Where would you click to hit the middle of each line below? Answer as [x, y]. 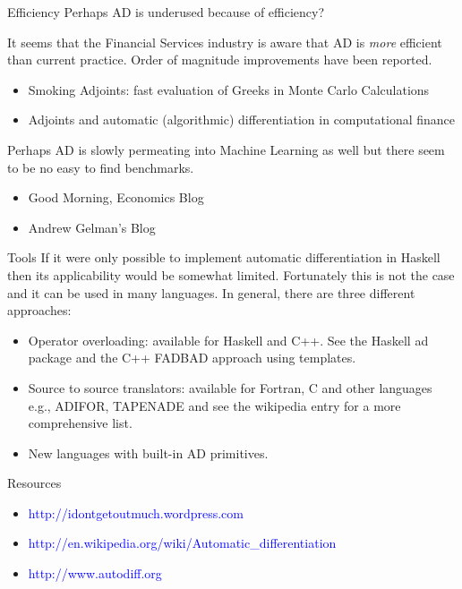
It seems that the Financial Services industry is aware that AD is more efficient [225, 42]
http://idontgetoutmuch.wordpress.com [136, 512]
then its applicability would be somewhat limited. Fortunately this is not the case [231, 274]
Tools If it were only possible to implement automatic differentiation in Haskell [224, 257]
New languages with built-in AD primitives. [148, 452]
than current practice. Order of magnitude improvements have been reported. [220, 60]
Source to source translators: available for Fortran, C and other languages [230, 387]
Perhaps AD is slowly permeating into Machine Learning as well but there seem [226, 149]
